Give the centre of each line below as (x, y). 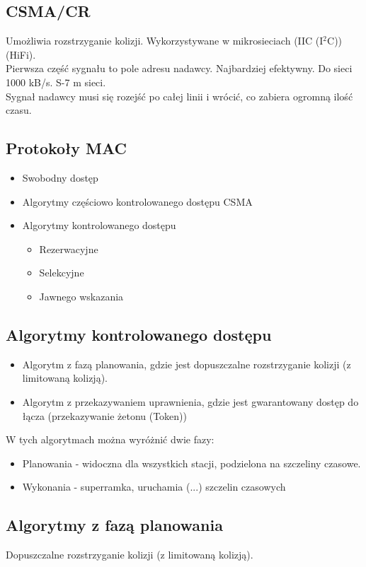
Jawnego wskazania (81, 296)
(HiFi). (21, 54)
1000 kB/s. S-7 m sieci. (56, 82)
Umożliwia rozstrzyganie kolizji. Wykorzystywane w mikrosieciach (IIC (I (165, 41)
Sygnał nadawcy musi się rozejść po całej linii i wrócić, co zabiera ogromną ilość (179, 96)
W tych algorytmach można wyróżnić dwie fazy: (110, 439)
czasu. (19, 110)
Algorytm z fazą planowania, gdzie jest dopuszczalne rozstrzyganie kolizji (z (187, 364)
